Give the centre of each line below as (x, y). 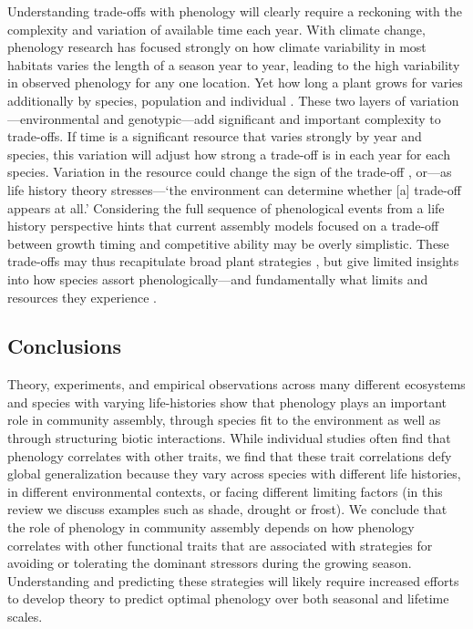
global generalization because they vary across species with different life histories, (234, 474)
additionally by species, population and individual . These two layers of (206, 100)
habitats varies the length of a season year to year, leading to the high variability (234, 64)
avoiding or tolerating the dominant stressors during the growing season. (210, 563)
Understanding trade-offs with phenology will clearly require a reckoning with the (235, 11)
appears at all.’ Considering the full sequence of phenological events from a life (226, 207)
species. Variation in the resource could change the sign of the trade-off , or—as (230, 172)
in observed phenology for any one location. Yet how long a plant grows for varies (235, 82)
